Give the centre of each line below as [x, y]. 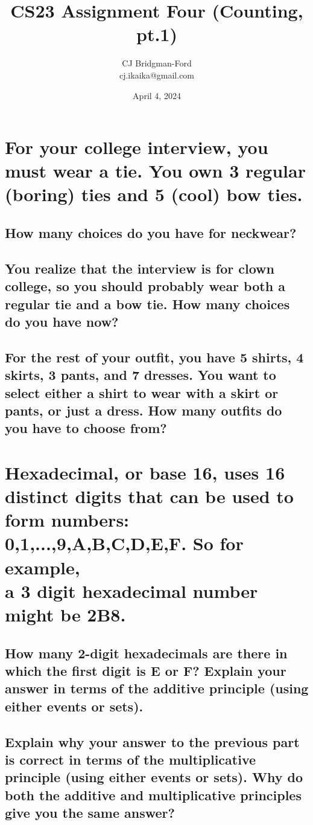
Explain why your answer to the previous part [152, 741]
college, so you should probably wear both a [145, 286]
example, [43, 567]
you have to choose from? [86, 428]
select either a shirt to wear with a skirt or [142, 392]
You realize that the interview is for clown [140, 268]
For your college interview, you [137, 147]
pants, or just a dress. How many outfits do [144, 410]
